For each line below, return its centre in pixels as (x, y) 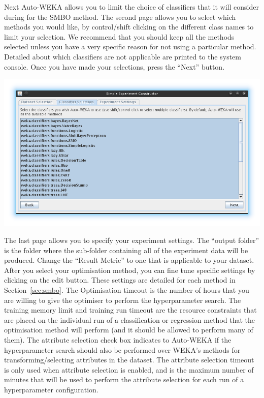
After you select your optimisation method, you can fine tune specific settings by (130, 270)
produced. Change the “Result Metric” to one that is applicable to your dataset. (129, 260)
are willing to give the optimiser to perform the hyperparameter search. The (123, 300)
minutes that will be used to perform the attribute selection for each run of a (124, 379)
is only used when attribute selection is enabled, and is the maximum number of (129, 369)
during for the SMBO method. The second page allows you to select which (120, 17)
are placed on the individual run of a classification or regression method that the (130, 319)
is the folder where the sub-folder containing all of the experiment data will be (126, 250)
